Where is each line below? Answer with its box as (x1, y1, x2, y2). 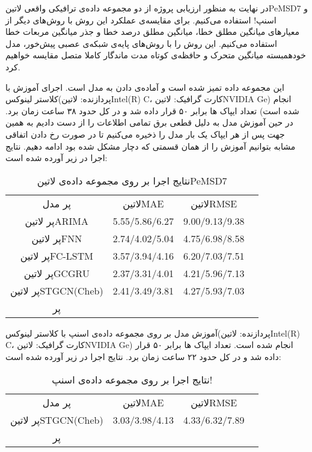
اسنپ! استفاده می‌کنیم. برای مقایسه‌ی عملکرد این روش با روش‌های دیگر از (5, 13, 277, 26)
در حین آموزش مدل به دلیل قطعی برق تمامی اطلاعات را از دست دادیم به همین (5, 116, 293, 129)
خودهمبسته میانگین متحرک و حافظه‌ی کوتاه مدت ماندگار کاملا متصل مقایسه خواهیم (5, 49, 306, 61)
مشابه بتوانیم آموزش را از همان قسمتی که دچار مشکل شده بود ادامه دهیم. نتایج (5, 139, 296, 152)
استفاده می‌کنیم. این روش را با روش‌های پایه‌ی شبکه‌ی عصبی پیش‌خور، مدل (5, 37, 277, 49)
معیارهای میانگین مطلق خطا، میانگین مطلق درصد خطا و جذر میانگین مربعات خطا (5, 25, 299, 38)
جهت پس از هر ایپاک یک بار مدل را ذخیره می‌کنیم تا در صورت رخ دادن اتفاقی (5, 127, 285, 140)
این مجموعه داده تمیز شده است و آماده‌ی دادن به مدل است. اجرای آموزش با (5, 81, 284, 93)
